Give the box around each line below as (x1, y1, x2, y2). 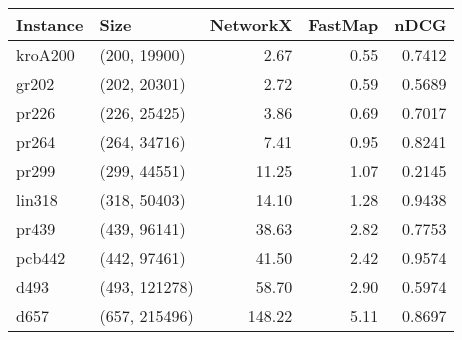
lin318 (16, 188, 58, 211)
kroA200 (16, 43, 75, 66)
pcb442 (16, 246, 66, 269)
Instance (16, 13, 84, 36)
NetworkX (209, 13, 293, 36)
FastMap (308, 13, 379, 36)
